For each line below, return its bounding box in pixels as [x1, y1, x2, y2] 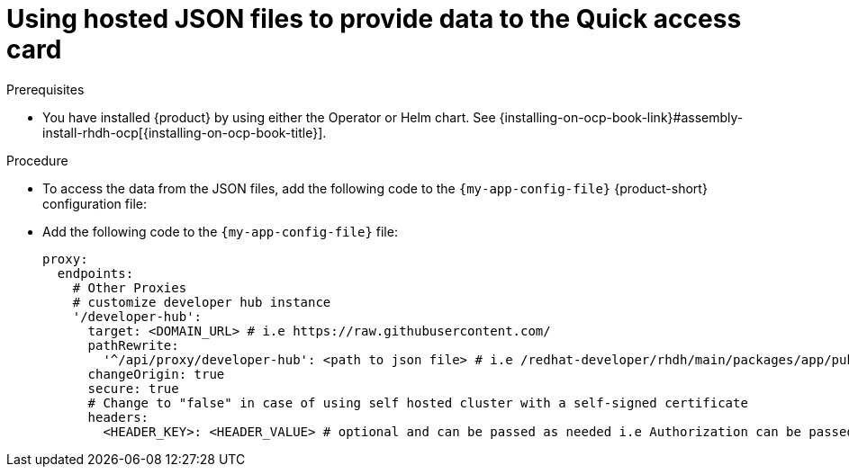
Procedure [6, 152, 68, 168]
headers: [87, 409, 149, 425]
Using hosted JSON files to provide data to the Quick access [6, 4, 742, 34]
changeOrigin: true [87, 366, 225, 381]
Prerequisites [6, 81, 85, 97]
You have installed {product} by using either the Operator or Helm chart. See [42, 109, 496, 125]
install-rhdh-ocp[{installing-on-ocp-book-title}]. [42, 124, 327, 140]
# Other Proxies [72, 280, 187, 295]
